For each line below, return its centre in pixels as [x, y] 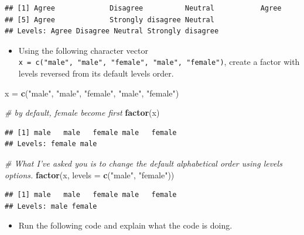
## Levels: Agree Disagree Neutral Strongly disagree [112, 31]
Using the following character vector [83, 50]
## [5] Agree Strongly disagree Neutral [110, 20]
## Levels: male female [51, 206]
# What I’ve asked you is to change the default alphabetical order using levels [144, 163]
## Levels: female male [51, 144]
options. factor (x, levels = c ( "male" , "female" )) [90, 174]
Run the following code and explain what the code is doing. [125, 225]
